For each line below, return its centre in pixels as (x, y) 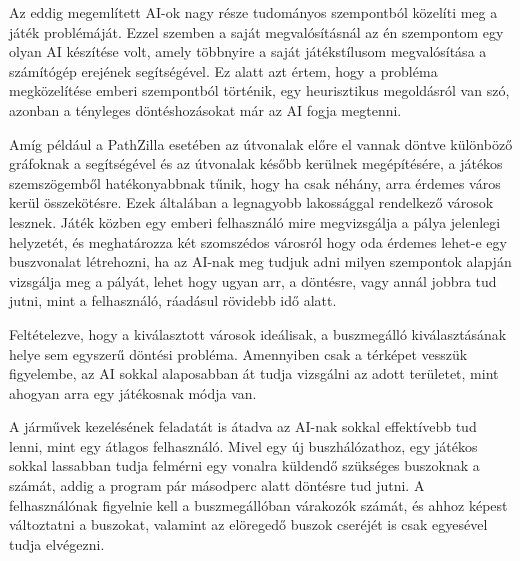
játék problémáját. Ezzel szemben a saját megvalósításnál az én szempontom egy (256, 31)
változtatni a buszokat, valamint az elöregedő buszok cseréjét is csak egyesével (248, 524)
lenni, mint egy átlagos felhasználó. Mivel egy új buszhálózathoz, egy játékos (243, 445)
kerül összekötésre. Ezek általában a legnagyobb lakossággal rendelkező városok (251, 202)
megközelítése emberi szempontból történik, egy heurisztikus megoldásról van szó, (259, 90)
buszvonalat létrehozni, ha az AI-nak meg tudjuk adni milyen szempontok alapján (260, 261)
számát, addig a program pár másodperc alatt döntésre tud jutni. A (217, 485)
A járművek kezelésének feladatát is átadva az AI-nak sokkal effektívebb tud (243, 426)
